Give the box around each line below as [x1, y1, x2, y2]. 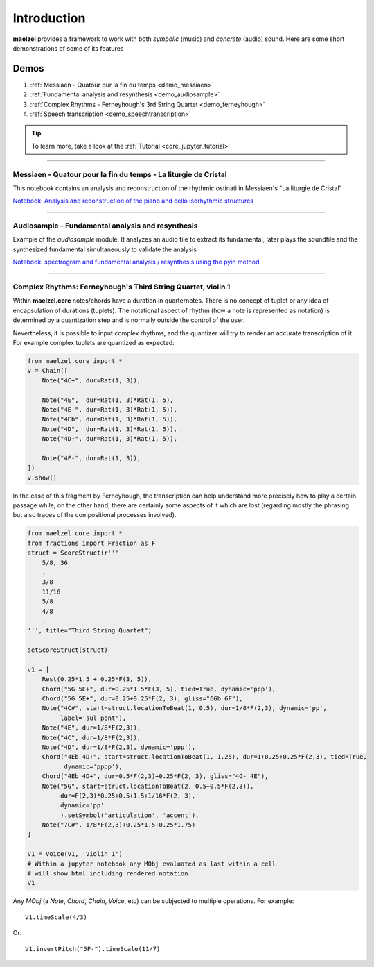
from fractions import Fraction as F [27, 539, 156, 547]
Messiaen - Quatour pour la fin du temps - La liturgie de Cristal [12, 169, 227, 179]
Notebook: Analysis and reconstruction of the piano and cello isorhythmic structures [12, 196, 254, 205]
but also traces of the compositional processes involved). [12, 511, 177, 519]
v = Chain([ [27, 367, 69, 375]
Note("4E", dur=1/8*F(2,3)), [42, 724, 141, 732]
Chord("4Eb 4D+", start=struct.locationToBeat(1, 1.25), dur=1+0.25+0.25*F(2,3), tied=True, [42, 753, 367, 761]
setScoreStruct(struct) [27, 646, 109, 654]
